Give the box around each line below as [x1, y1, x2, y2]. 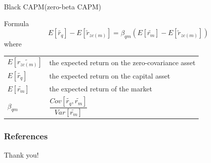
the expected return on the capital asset [49, 70, 170, 81]
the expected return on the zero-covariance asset [49, 57, 196, 67]
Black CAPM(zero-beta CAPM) [4, 1, 101, 11]
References [4, 130, 48, 142]
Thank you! [4, 149, 39, 160]
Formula [4, 18, 29, 28]
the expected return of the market [49, 83, 152, 94]
